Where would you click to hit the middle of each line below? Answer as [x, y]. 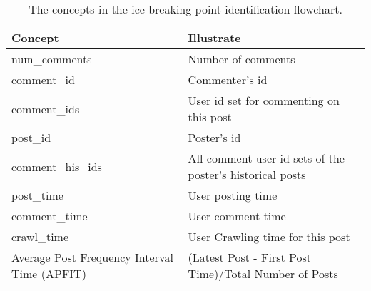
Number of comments [242, 59]
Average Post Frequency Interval [92, 257]
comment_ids [46, 108]
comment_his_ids [57, 166]
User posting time [233, 195]
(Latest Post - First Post [249, 257]
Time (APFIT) [49, 274]
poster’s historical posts [247, 174]
